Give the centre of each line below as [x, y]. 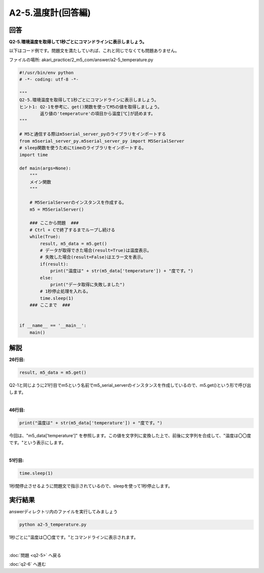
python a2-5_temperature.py [53, 525]
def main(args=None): [45, 168]
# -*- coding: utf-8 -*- [49, 80]
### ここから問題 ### [54, 223]
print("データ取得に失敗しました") [88, 284]
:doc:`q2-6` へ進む [28, 564]
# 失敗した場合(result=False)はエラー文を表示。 [93, 257]
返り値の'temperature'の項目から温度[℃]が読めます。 [98, 114]
